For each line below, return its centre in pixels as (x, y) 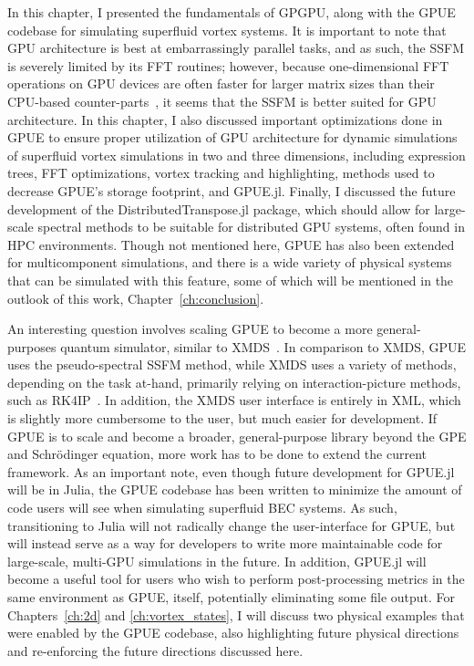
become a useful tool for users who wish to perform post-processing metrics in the (236, 579)
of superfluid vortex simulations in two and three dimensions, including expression (237, 155)
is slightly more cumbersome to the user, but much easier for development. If (222, 418)
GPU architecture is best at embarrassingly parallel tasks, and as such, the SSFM (236, 48)
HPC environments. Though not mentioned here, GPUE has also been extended (231, 244)
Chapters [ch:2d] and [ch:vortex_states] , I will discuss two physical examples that (236, 614)
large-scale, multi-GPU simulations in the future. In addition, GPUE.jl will (217, 561)
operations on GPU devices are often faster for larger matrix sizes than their (221, 83)
